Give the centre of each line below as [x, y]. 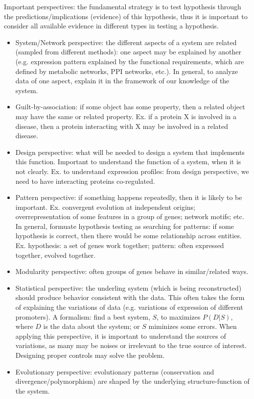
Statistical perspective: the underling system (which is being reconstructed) [128, 287]
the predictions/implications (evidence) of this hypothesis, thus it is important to [126, 16]
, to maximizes [179, 316]
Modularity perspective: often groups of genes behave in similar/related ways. [132, 271]
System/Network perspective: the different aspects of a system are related [126, 42]
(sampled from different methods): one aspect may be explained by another [128, 52]
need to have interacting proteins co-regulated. [85, 181]
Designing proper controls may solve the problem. [90, 355]
